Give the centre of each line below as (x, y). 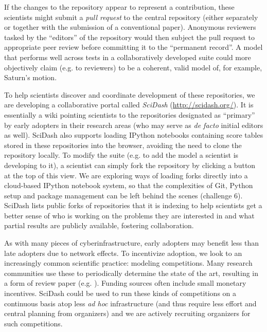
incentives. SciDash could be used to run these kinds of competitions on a (120, 293)
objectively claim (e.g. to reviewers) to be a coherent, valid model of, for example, (133, 67)
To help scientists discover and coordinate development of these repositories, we (130, 94)
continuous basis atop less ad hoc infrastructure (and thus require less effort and (130, 303)
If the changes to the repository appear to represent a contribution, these (119, 7)
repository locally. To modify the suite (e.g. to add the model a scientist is (121, 155)
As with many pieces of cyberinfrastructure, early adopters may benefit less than (131, 243)
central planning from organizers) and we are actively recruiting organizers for (127, 313)
